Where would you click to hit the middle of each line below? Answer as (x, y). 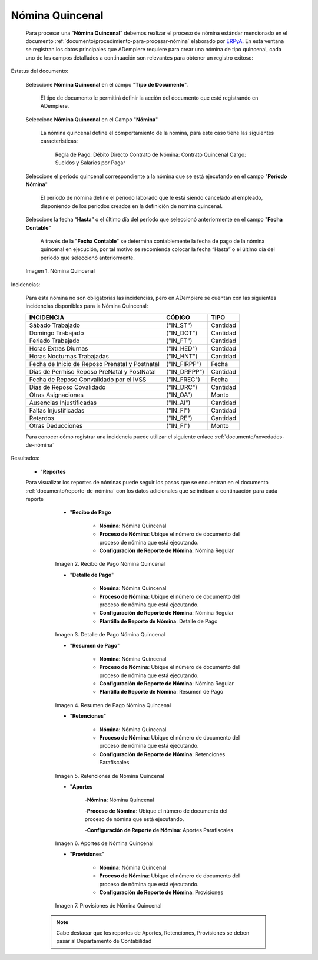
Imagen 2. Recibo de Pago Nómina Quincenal (110, 564)
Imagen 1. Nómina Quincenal (60, 271)
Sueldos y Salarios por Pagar (90, 163)
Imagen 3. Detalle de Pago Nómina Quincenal (110, 635)
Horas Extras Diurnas (59, 348)
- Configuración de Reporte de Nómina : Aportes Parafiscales (159, 830)
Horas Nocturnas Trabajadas (69, 356)
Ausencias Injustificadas (63, 403)
